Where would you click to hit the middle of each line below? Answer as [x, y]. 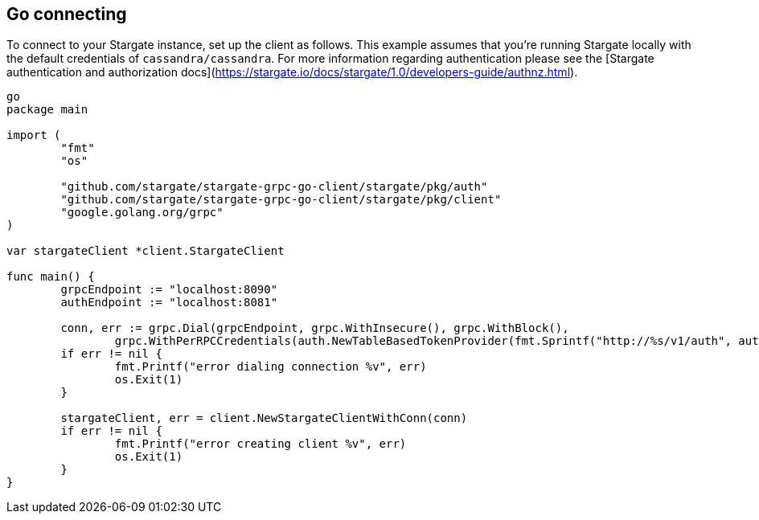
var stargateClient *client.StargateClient [146, 251]
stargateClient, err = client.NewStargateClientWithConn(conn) [264, 418]
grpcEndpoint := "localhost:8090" [169, 290]
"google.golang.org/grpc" [142, 213]
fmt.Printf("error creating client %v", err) [261, 444]
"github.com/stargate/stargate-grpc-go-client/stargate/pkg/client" [281, 200]
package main [47, 110]
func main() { [51, 277]
